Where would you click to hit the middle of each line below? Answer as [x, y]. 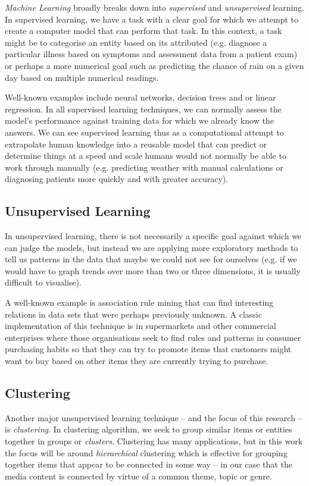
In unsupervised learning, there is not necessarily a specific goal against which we [153, 236]
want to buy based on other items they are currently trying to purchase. [137, 361]
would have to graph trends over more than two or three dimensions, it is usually [153, 270]
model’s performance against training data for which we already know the [139, 120]
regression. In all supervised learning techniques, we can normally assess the [143, 109]
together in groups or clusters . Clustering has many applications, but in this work [154, 441]
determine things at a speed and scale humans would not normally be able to [146, 156]
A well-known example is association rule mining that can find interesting [139, 302]
